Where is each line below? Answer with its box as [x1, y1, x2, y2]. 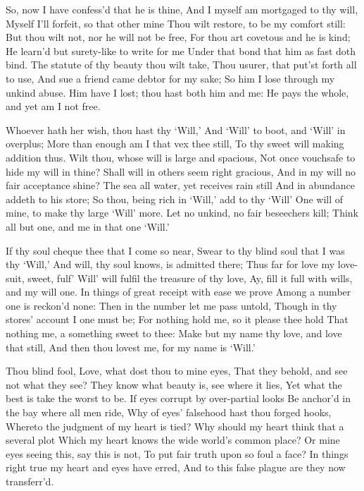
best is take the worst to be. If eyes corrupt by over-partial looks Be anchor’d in [6, 391, 351, 406]
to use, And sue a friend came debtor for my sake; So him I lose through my [6, 71, 335, 85]
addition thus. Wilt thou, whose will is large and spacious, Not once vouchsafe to [6, 150, 356, 164]
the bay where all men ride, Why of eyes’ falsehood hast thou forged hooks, [6, 405, 332, 420]
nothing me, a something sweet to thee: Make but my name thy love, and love [6, 326, 342, 341]
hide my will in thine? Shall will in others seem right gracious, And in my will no [6, 164, 356, 178]
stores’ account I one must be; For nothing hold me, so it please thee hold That [6, 312, 349, 327]
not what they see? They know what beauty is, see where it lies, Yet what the [6, 377, 342, 392]
